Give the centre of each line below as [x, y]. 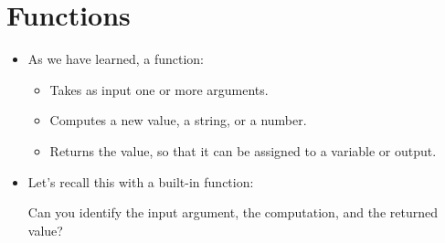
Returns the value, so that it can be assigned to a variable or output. [243, 150]
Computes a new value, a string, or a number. [178, 120]
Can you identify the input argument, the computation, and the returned [233, 212]
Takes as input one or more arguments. [159, 89]
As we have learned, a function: [116, 59]
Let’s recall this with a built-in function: [141, 181]
